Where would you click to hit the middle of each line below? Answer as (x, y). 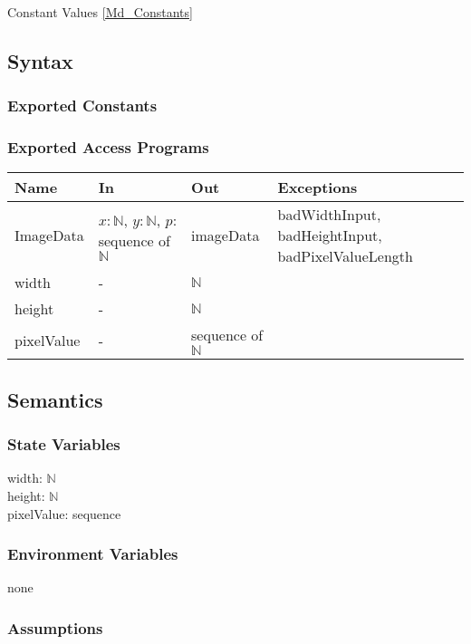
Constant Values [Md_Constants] (100, 12)
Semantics (55, 399)
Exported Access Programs (108, 147)
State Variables (64, 444)
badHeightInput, (330, 235)
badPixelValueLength (345, 256)
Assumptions (55, 627)
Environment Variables (93, 554)
